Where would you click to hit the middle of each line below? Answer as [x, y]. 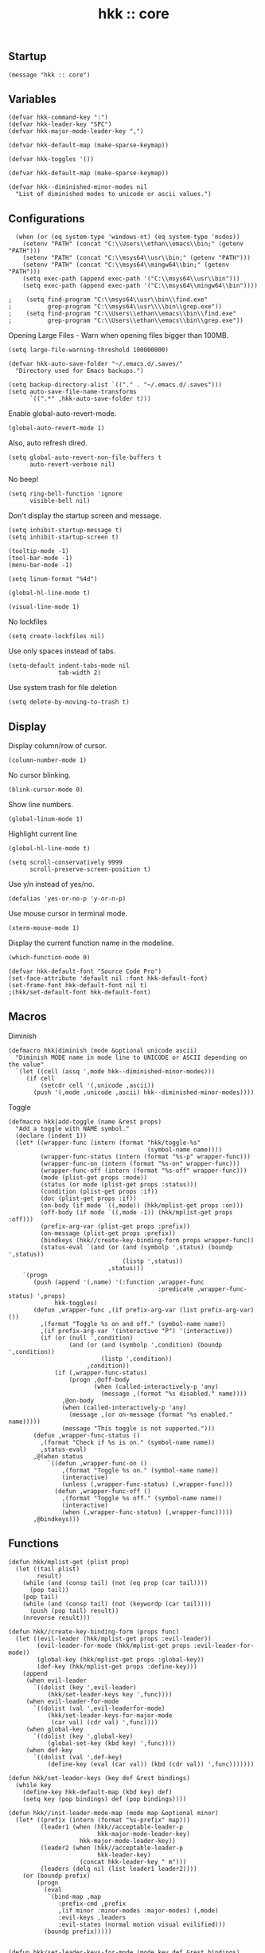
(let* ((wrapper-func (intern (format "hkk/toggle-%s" [108, 1143]
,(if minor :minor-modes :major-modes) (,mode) [138, 1910]
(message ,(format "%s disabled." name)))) [174, 1394]
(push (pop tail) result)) [74, 1610]
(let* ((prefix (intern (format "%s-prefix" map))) [103, 1820]
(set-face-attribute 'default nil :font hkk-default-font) [108, 978]
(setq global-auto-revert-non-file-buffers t [85, 458]
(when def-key [49, 1750]
